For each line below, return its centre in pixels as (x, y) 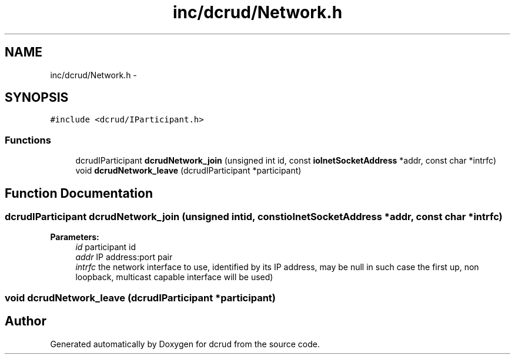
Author (26, 321)
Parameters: (75, 237)
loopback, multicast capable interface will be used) (174, 277)
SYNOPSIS (37, 98)
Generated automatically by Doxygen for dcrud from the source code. (185, 344)
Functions (28, 140)
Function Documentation (79, 193)
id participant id (106, 247)
